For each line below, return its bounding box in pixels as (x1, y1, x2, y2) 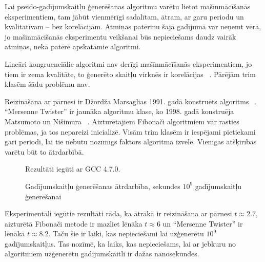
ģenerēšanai (25, 191, 62, 201)
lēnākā (5, 228, 25, 239)
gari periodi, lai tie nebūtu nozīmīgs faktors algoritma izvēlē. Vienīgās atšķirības (5, 136, 257, 147)
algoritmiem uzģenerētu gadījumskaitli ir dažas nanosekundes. (5, 248, 199, 259)
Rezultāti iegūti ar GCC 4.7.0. (25, 163, 120, 174)
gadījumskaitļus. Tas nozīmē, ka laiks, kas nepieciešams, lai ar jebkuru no (5, 238, 236, 249)
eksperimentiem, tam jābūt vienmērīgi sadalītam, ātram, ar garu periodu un (5, 11, 244, 22)
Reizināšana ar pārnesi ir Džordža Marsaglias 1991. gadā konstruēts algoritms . (5, 96, 257, 106)
